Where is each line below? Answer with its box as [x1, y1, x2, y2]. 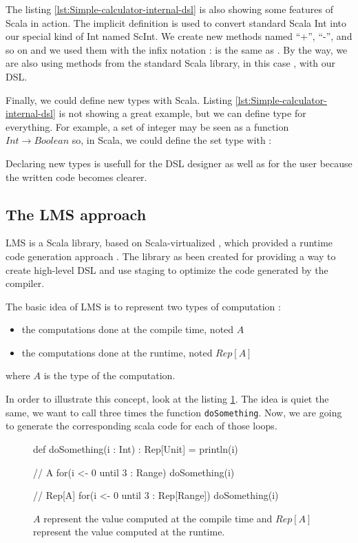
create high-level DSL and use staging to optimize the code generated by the [6, 262, 328, 277]
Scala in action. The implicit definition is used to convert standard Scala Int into [6, 15, 346, 30]
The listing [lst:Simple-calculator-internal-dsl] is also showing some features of [6, 2, 333, 16]
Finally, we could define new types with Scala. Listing [6, 92, 233, 107]
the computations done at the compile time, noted [21, 322, 234, 337]
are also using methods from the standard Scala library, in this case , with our [6, 56, 336, 70]
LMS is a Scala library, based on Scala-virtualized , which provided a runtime [6, 235, 333, 250]
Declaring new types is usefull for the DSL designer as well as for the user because [6, 156, 352, 170]
